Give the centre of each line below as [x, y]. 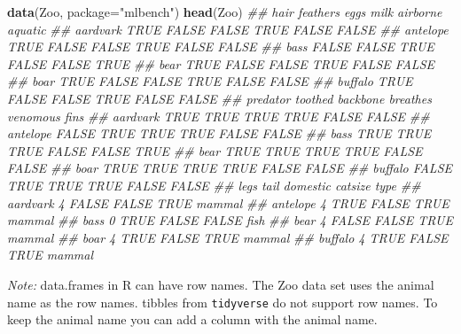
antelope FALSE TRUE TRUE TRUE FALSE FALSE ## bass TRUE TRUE [219, 133]
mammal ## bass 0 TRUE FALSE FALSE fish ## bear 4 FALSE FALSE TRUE [230, 220]
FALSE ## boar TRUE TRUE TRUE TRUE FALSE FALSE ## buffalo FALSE [230, 168]
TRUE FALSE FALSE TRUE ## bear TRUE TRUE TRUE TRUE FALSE [215, 150]
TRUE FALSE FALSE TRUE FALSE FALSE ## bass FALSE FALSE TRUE [221, 47]
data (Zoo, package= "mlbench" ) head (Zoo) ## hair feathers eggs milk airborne [225, 12]
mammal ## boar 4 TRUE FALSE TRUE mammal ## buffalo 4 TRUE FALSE [228, 237]
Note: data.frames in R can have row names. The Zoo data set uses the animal [221, 284]
